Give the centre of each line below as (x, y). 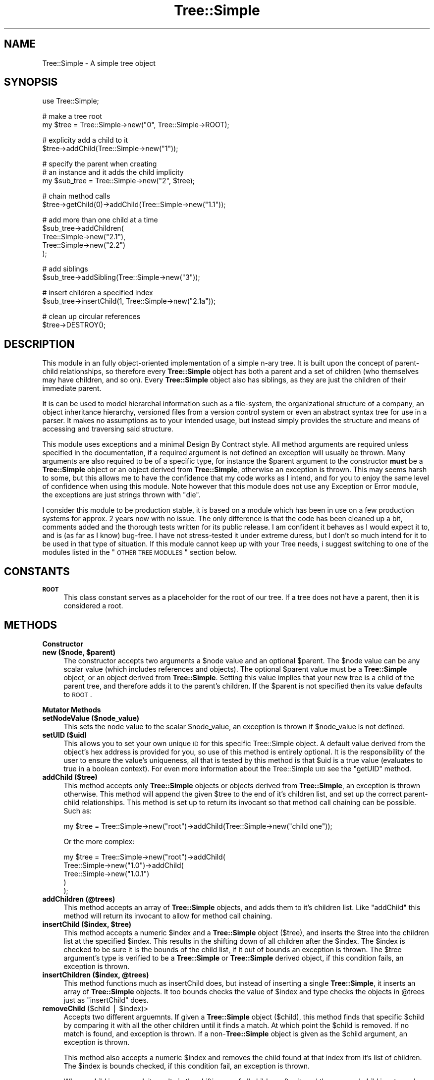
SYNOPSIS (31, 82)
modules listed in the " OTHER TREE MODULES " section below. (139, 552)
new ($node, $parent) (79, 652)
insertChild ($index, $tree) (87, 924)
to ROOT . (78, 694)
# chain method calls (76, 196)
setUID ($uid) (65, 735)
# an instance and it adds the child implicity (113, 172)
